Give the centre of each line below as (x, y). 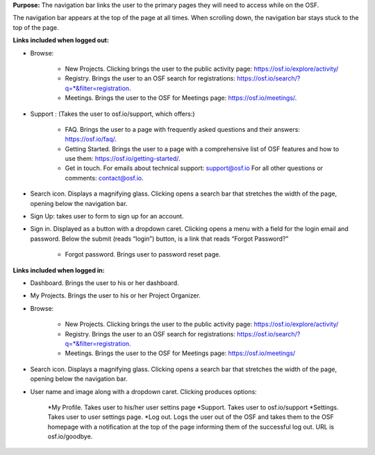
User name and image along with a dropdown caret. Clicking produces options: (143, 391)
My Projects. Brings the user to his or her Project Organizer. (115, 295)
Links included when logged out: (61, 40)
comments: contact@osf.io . (104, 178)
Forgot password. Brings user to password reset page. (143, 255)
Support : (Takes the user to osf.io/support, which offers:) (112, 114)
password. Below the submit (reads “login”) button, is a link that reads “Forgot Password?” (159, 239)
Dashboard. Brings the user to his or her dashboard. (105, 283)
